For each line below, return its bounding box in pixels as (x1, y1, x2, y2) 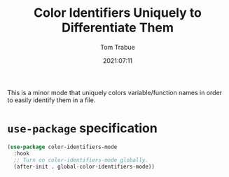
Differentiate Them (62, 20, 174, 36)
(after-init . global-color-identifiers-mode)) (13, 163, 155, 170)
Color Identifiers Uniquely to (34, 5, 202, 21)
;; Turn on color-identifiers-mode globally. (13, 156, 149, 164)
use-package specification (7, 120, 158, 136)
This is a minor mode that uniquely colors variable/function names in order (7, 88, 223, 97)
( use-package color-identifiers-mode (7, 143, 118, 150)
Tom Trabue (100, 43, 135, 51)
